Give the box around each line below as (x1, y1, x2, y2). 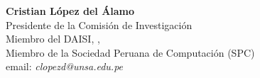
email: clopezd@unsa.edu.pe (6, 59, 124, 74)
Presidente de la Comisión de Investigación (6, 17, 193, 32)
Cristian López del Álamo (6, 4, 135, 18)
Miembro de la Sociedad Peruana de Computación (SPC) (6, 45, 255, 60)
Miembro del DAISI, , (6, 31, 100, 46)
